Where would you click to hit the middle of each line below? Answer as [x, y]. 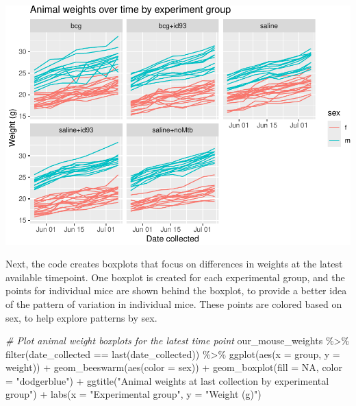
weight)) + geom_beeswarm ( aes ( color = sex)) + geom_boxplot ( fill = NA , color [174, 367]
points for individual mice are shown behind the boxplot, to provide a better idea [176, 290]
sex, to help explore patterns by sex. [81, 317]
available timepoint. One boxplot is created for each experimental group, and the [175, 277]
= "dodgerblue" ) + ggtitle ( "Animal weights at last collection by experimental [167, 380]
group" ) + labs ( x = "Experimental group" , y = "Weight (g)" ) [133, 394]
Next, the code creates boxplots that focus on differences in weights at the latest [174, 264]
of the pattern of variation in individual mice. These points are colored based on [174, 303]
